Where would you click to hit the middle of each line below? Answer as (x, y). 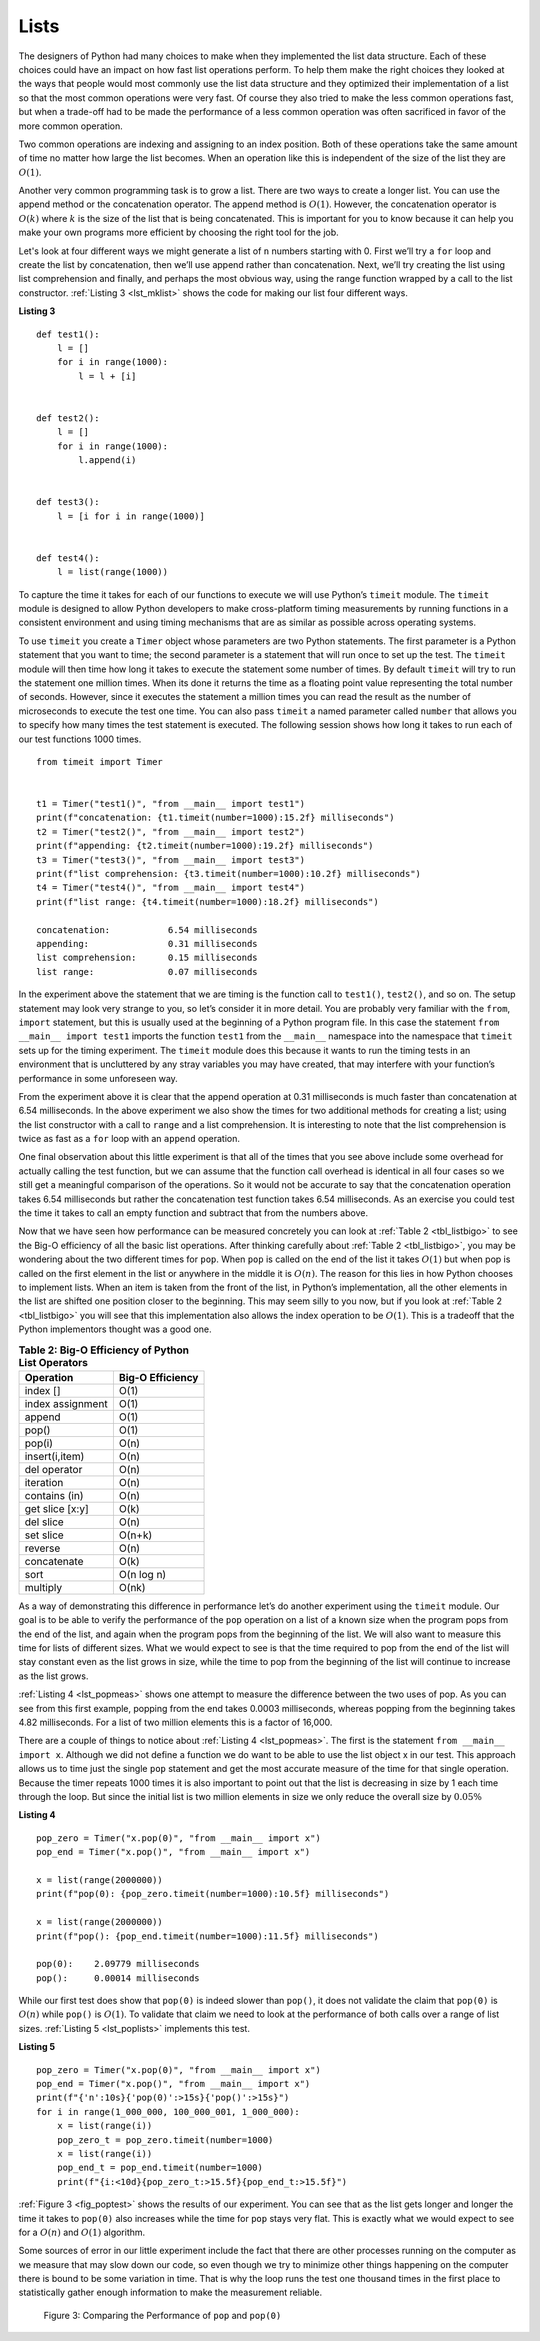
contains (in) (54, 1495)
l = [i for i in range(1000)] (130, 516)
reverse (42, 1548)
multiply (43, 1587)
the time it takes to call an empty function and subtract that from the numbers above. (193, 1213)
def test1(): (68, 334)
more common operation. (71, 126)
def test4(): (68, 558)
